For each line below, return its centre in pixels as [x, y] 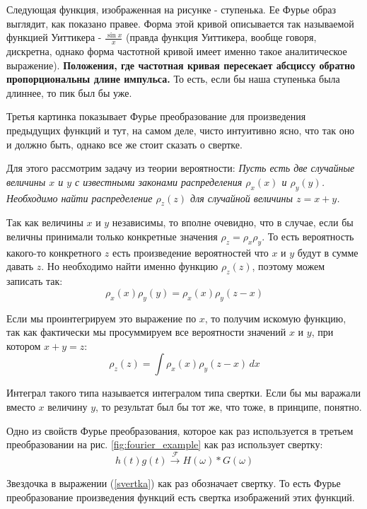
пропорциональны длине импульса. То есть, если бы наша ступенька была [173, 79]
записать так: [35, 281]
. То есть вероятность [308, 236]
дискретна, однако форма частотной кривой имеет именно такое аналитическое [177, 51]
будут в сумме [328, 252]
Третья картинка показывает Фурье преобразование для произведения [156, 116]
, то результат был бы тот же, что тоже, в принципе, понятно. [229, 406]
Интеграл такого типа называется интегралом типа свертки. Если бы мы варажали [184, 393]
